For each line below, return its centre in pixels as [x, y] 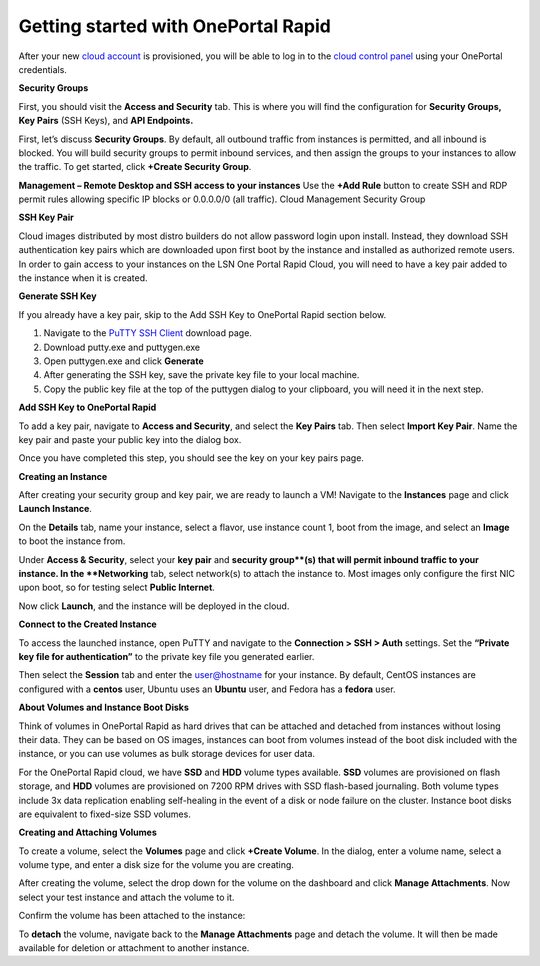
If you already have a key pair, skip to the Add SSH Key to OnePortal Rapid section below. [202, 314]
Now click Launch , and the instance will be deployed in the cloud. [154, 606]
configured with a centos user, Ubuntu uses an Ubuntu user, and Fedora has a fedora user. [207, 689]
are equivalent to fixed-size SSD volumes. [105, 814]
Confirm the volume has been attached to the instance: [132, 916]
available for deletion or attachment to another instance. [134, 948]
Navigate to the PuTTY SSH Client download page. [147, 333]
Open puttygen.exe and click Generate [123, 361]
